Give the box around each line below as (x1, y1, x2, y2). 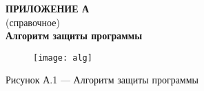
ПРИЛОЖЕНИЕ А (6, 1, 90, 15)
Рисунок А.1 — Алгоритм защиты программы (6, 72, 198, 87)
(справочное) (6, 14, 60, 29)
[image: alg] (33, 52, 92, 63)
